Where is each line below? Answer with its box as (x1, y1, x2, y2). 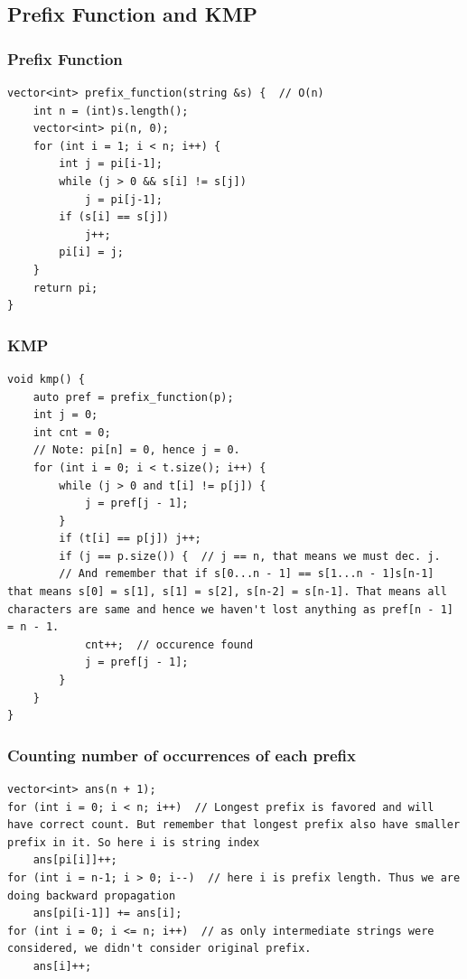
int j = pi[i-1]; (59, 157, 163, 171)
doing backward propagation (7, 889, 176, 902)
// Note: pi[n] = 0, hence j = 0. (33, 443, 240, 457)
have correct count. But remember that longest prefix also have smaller (7, 818, 461, 832)
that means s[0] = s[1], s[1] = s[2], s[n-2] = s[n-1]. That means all (7, 585, 447, 599)
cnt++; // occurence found (84, 638, 254, 651)
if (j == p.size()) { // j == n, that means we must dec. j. (59, 549, 441, 563)
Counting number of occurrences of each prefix (7, 743, 356, 766)
